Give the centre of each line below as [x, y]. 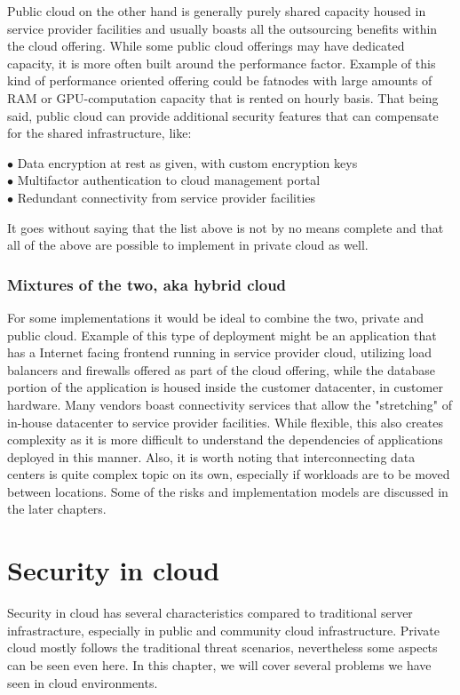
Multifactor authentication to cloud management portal [169, 180]
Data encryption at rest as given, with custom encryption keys [187, 162]
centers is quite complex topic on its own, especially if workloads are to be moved [229, 474]
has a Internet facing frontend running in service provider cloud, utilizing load [220, 352]
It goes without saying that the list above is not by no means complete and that [226, 227]
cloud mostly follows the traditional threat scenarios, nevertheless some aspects [222, 647]
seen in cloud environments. [83, 682]
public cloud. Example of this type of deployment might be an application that [222, 335]
